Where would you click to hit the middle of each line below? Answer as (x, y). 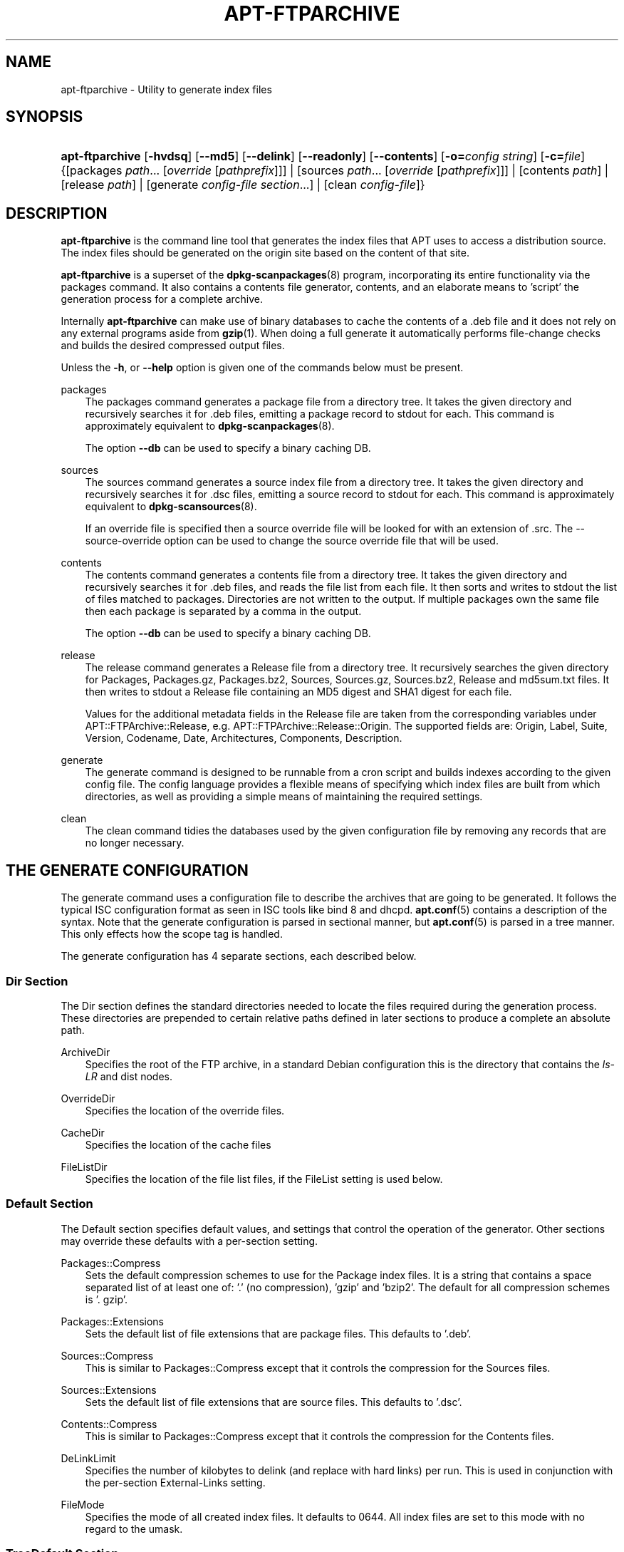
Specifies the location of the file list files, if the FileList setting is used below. (264, 1179)
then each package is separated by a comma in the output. (223, 611)
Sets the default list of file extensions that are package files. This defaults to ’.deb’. (278, 1333)
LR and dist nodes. (129, 1076)
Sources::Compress (107, 1355)
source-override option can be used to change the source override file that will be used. (292, 541)
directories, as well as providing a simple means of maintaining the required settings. (284, 797)
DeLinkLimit (88, 1458)
